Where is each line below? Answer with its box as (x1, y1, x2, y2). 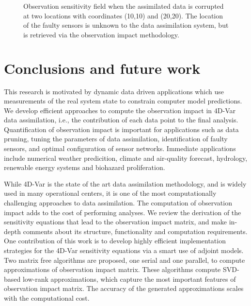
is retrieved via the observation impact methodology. (23, 29, 179, 39)
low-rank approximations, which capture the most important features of (22, 273, 236, 284)
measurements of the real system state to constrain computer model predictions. (4, 96, 242, 106)
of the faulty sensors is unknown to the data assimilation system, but (23, 20, 229, 30)
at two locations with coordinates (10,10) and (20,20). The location (23, 10, 223, 20)
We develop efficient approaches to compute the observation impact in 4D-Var (4, 105, 235, 115)
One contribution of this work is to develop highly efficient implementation (4, 236, 226, 246)
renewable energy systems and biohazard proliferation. (4, 162, 165, 172)
